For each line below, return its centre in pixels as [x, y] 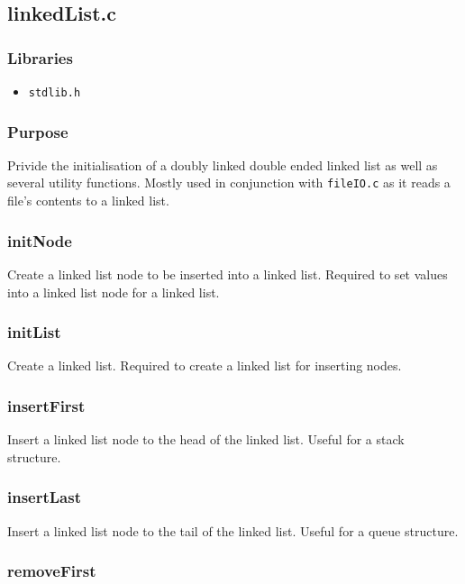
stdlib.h [55, 93]
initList [34, 332]
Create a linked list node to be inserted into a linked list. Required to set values [228, 274]
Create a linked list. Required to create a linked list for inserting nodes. [205, 365]
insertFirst [46, 405]
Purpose [38, 131]
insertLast [44, 497]
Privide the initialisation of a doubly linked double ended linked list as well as [223, 164]
